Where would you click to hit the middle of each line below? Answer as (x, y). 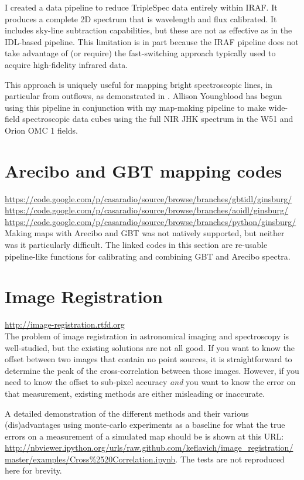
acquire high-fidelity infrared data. (66, 64)
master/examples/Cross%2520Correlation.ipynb (90, 459)
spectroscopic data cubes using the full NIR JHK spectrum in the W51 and (158, 119)
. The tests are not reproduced (230, 459)
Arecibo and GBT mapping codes (144, 170)
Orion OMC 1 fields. (41, 130)
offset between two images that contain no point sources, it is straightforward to (148, 359)
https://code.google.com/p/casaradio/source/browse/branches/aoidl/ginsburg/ (147, 210)
